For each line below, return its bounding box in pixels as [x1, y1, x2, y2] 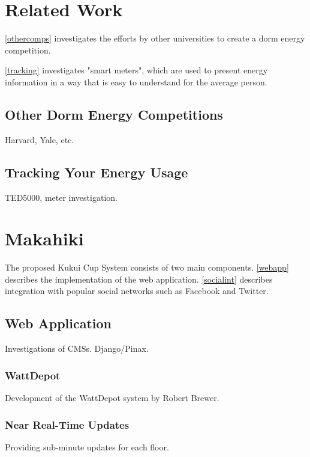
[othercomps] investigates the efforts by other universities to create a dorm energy [5, 32, 305, 44]
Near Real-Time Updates [5, 417, 130, 432]
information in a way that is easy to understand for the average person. [5, 75, 267, 88]
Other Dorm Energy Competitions [5, 105, 223, 123]
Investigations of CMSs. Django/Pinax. [5, 342, 149, 355]
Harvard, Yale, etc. [5, 133, 74, 146]
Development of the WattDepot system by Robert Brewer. [5, 391, 219, 404]
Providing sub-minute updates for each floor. [5, 440, 169, 453]
